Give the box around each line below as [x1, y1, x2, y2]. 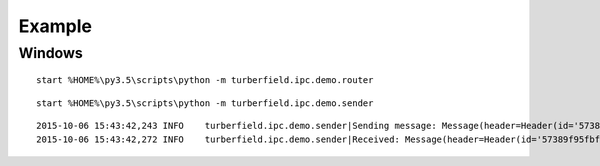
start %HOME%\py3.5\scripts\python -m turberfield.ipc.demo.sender [36, 97, 374, 109]
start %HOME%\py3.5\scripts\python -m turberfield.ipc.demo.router [36, 75, 374, 86]
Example [18, 15, 92, 37]
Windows [18, 44, 84, 62]
